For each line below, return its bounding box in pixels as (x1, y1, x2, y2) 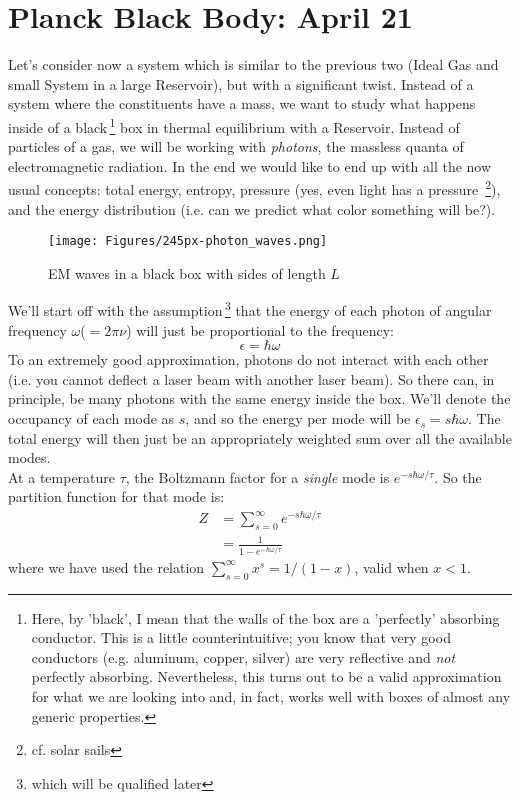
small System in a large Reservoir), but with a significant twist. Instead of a (8, 73, 474, 94)
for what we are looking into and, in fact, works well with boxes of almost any (31, 686, 511, 707)
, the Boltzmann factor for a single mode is (125, 466, 390, 487)
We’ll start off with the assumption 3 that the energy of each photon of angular (8, 297, 492, 321)
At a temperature (8, 466, 116, 487)
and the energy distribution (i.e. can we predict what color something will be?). (8, 198, 496, 219)
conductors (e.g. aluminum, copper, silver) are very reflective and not (31, 646, 456, 667)
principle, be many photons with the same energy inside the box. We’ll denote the (8, 388, 511, 409)
